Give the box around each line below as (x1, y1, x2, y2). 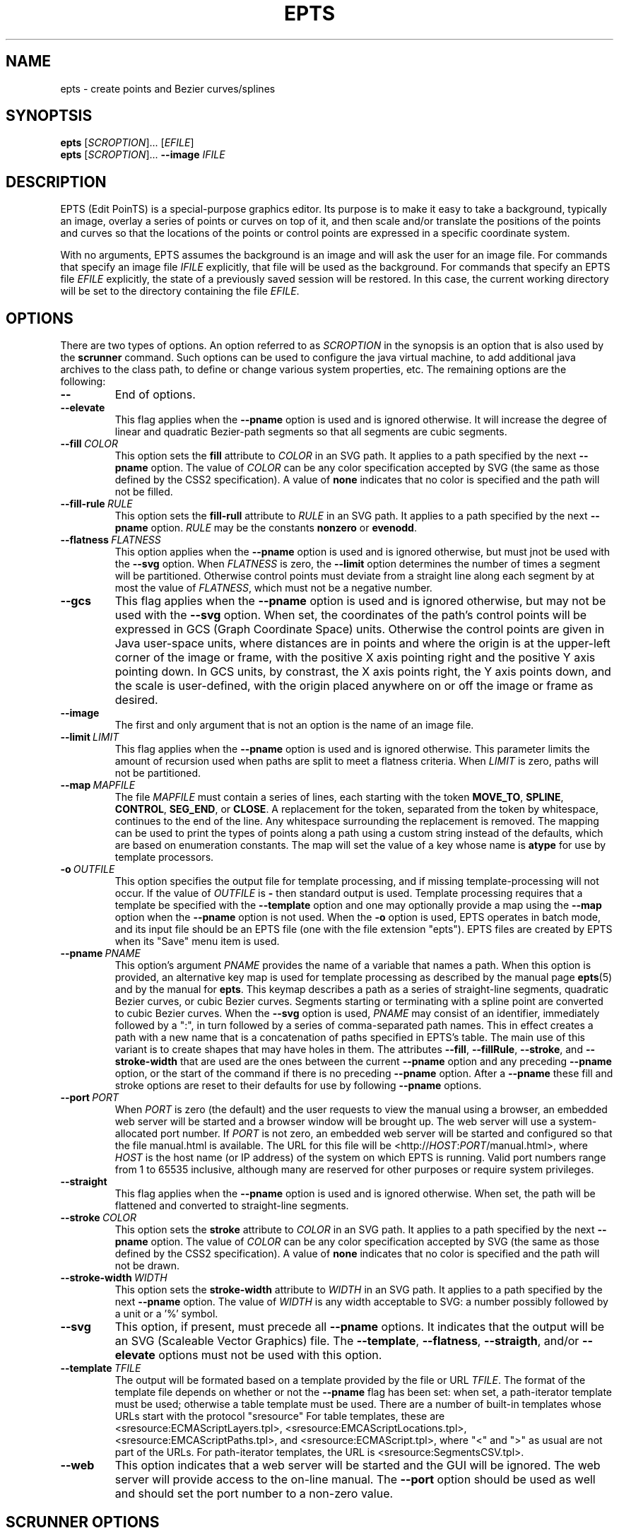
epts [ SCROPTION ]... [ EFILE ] (60, 136, 194, 149)
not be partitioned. (114, 767, 201, 780)
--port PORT (60, 1091, 119, 1104)
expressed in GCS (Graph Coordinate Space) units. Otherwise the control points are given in (114, 622, 605, 637)
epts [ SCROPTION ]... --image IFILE (60, 148, 225, 161)
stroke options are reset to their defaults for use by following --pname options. (114, 1079, 482, 1092)
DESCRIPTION (6, 172, 107, 191)
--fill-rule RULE (60, 498, 133, 510)
